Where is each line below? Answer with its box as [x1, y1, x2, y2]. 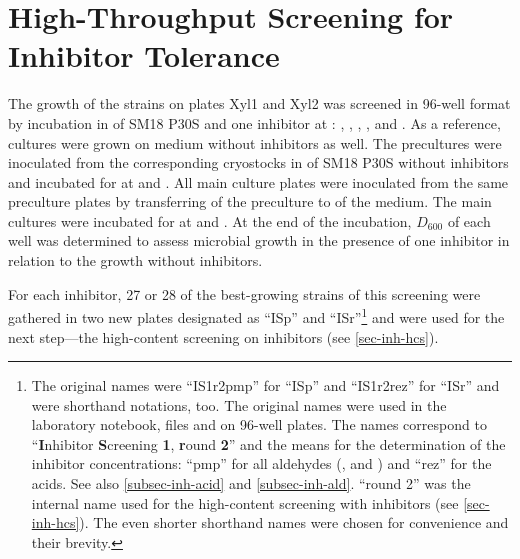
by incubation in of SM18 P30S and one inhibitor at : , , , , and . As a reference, [8, 112, 501, 133]
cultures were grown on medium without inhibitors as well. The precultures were [8, 132, 502, 153]
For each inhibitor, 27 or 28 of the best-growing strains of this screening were [8, 283, 481, 304]
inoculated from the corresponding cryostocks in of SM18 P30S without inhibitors [8, 152, 509, 173]
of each [447, 210, 491, 231]
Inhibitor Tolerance [8, 35, 280, 76]
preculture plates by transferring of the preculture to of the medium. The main [8, 191, 492, 212]
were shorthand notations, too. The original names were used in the [31, 394, 447, 415]
